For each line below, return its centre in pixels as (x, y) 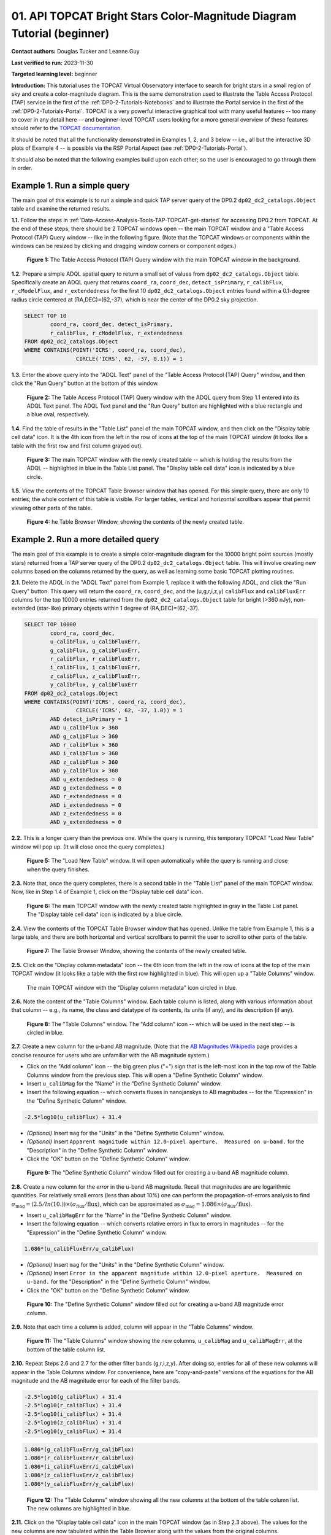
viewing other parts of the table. (52, 508)
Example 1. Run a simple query (70, 185)
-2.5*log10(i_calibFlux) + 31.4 (73, 1414)
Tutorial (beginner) (60, 33)
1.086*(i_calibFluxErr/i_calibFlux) (79, 1467)
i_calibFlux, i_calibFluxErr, (95, 667)
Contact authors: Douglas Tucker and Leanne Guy (76, 52)
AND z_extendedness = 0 (86, 814)
